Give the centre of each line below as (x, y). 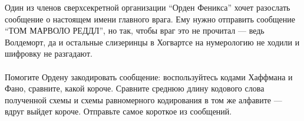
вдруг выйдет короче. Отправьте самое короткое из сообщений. (118, 111)
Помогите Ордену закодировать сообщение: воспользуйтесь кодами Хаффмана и (149, 76)
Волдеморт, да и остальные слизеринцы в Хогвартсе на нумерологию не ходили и (152, 42)
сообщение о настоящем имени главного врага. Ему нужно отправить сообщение (150, 19)
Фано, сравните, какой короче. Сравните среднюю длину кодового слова (135, 88)
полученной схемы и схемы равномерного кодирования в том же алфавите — (143, 99)
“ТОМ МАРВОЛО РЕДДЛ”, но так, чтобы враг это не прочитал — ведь (135, 30)
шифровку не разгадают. (49, 53)
